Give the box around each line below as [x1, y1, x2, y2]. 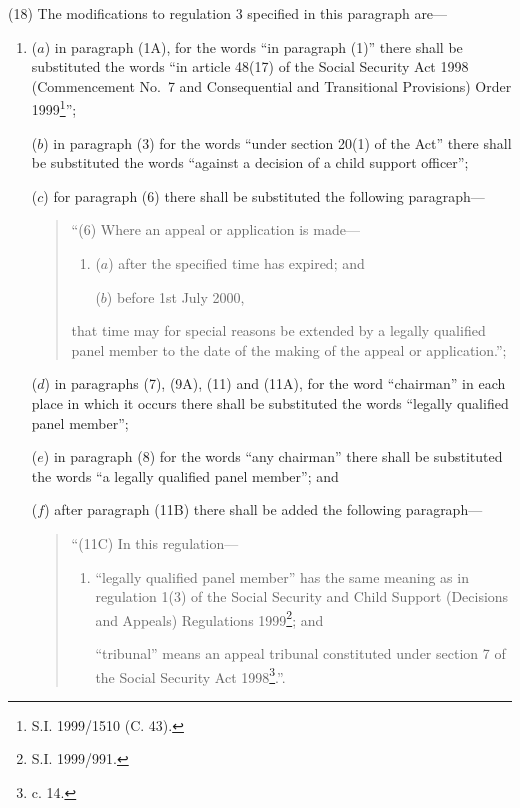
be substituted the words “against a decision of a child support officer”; [31, 152, 469, 173]
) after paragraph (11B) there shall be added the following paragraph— [44, 499, 483, 520]
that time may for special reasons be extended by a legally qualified [71, 320, 486, 341]
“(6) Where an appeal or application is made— [71, 219, 360, 240]
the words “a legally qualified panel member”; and [31, 465, 339, 486]
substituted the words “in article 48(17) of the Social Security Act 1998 [31, 56, 469, 77]
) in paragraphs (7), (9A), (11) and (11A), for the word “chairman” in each [44, 373, 506, 394]
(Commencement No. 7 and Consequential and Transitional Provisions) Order [31, 75, 512, 96]
